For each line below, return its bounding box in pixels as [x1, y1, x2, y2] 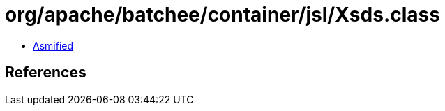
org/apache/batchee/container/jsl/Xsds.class [5, 3, 440, 27]
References [5, 64, 86, 82]
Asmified [33, 39, 74, 52]
